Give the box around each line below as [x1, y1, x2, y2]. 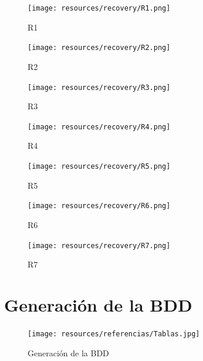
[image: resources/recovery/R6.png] [28, 202, 171, 210]
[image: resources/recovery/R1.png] [28, 4, 171, 12]
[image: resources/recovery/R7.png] [28, 241, 171, 250]
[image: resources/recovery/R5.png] [28, 162, 171, 171]
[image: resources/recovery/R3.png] [28, 83, 171, 92]
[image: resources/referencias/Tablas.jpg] [28, 329, 200, 338]
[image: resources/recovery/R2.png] [28, 44, 171, 52]
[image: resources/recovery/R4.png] [28, 122, 171, 131]
